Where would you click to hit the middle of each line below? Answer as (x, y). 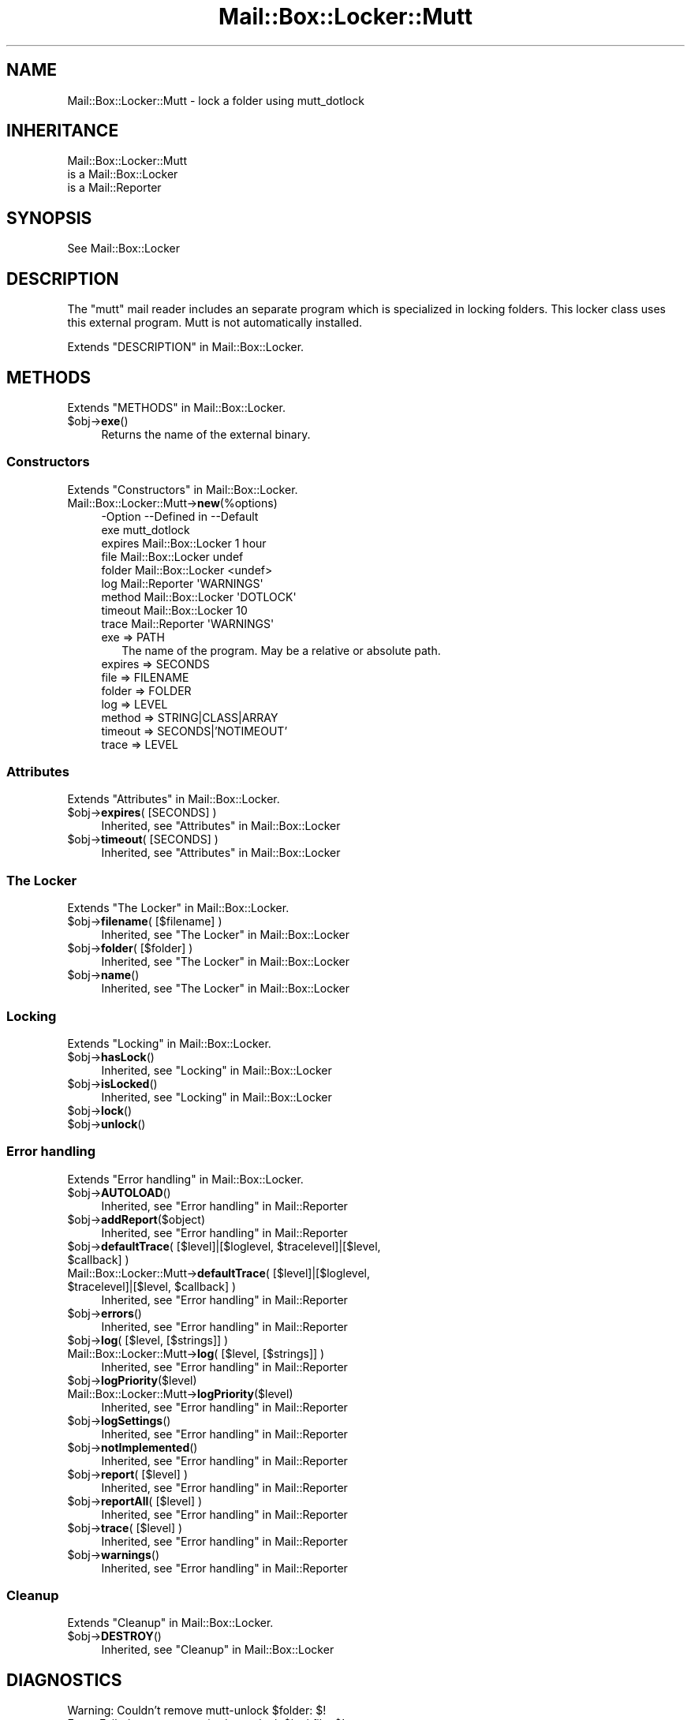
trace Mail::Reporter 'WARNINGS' (188, 623)
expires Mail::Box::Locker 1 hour (184, 543)
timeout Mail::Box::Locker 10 (174, 610)
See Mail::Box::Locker (124, 249)
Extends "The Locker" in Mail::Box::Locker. (178, 908)
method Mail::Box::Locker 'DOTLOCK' (199, 596)
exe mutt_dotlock (146, 529)
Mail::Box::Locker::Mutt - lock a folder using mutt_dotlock (216, 100)
